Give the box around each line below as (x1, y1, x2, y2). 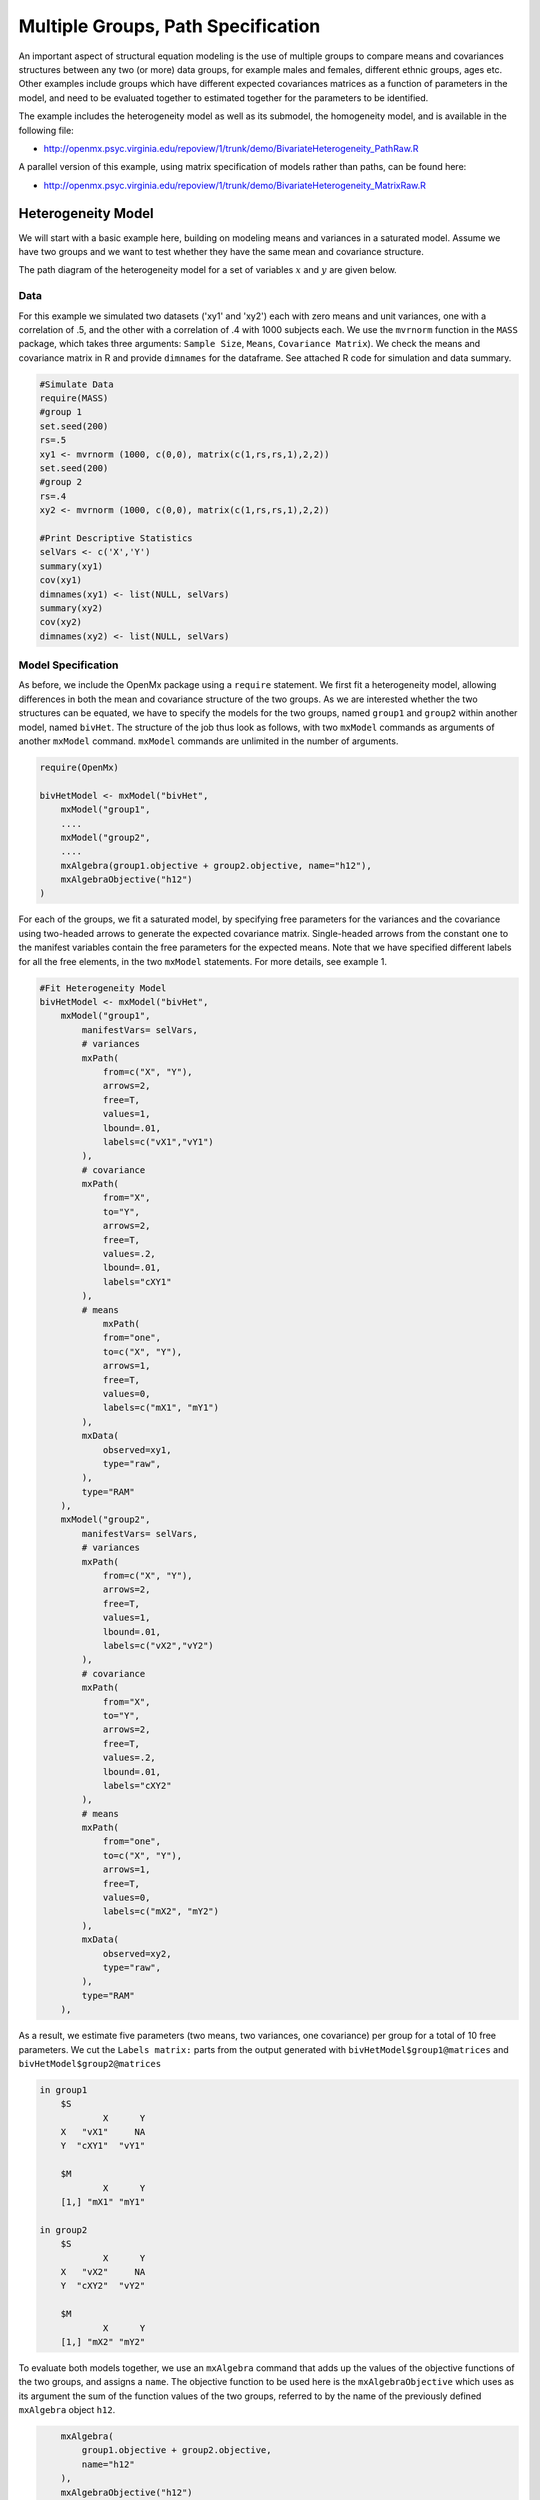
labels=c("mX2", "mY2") (102, 1906, 220, 1917)
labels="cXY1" (102, 1276, 172, 1287)
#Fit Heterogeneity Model (39, 982, 167, 994)
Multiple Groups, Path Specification (18, 15, 321, 37)
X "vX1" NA (60, 2126, 146, 2138)
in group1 (39, 2084, 88, 2095)
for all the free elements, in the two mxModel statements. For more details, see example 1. (18, 955, 388, 967)
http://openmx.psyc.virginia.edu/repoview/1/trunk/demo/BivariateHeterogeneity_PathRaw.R (43, 142, 419, 154)
